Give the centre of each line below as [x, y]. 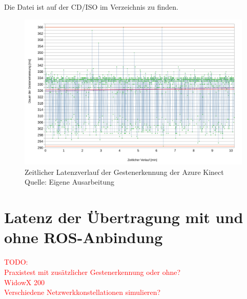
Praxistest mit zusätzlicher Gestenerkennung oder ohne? [92, 272]
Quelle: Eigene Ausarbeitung [69, 182]
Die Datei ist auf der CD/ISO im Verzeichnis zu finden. [91, 7]
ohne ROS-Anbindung [84, 237]
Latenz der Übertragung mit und [124, 217]
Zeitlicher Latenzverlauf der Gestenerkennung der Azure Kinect [124, 172]
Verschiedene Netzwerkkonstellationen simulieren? [83, 292]
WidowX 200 [24, 282]
